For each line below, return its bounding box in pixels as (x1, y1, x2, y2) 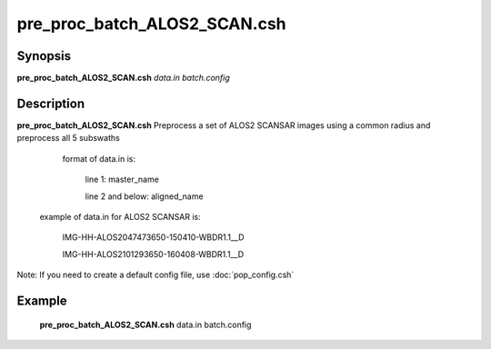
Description (16, 95, 85, 111)
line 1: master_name (85, 174, 159, 185)
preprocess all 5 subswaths (16, 133, 120, 144)
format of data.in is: (62, 153, 136, 164)
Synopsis (16, 48, 72, 64)
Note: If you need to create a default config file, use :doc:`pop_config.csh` (16, 269, 295, 281)
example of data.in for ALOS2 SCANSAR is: (39, 211, 202, 222)
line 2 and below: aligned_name (85, 191, 204, 202)
